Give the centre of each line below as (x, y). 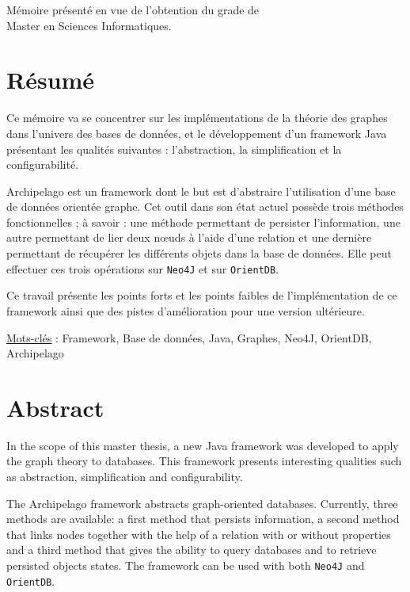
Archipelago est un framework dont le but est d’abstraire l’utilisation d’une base (201, 191)
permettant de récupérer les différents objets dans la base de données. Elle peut (199, 253)
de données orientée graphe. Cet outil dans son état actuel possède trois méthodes (205, 206)
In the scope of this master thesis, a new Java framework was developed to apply (203, 445)
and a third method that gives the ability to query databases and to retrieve (192, 550)
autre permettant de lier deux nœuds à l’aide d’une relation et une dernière (189, 237)
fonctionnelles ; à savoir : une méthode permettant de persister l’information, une (203, 222)
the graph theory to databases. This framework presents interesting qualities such (204, 461)
